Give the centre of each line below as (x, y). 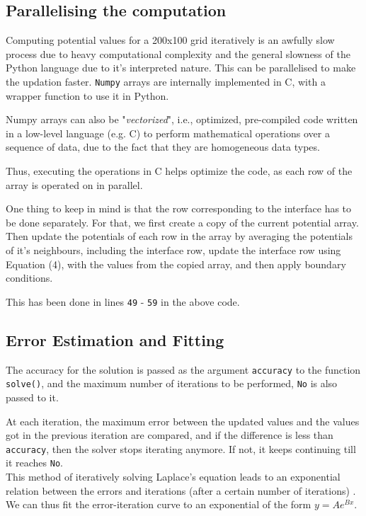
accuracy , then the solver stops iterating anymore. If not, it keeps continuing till (181, 448)
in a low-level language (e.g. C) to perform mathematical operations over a (168, 133)
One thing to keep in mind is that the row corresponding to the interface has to (179, 208)
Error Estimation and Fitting (115, 339)
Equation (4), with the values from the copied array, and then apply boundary (176, 264)
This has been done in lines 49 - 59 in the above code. (123, 301)
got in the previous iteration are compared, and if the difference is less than (170, 435)
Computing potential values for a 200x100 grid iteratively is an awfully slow (170, 40)
